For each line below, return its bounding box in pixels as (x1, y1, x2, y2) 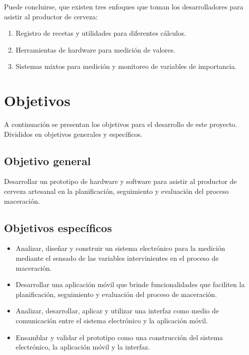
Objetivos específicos (4, 220, 112, 235)
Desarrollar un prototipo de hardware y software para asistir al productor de (4, 176, 237, 186)
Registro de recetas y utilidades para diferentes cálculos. (15, 28, 187, 38)
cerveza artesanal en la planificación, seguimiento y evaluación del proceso (4, 186, 229, 196)
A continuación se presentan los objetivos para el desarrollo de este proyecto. (4, 119, 238, 129)
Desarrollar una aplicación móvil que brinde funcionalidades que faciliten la (15, 279, 245, 290)
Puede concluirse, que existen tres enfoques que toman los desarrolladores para (4, 1, 244, 11)
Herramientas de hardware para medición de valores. (15, 44, 176, 55)
